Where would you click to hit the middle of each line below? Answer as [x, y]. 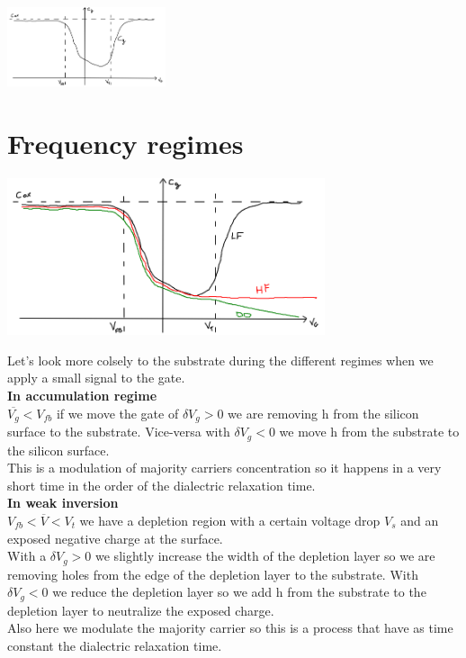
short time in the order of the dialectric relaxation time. [161, 485]
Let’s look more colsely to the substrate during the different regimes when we [220, 360]
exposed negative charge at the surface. [115, 538]
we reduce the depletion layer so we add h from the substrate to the [239, 592]
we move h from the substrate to [369, 432]
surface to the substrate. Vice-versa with [119, 432]
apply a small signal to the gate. [96, 378]
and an [420, 520]
